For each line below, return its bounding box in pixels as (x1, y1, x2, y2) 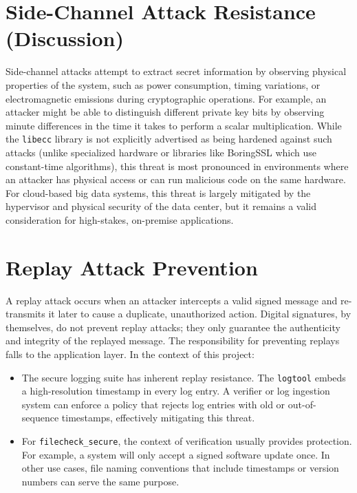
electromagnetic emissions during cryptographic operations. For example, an (6, 91, 327, 105)
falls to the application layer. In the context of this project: (6, 347, 255, 361)
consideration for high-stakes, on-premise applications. (6, 212, 234, 227)
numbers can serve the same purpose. (21, 474, 180, 488)
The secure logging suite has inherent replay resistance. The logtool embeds (21, 370, 346, 384)
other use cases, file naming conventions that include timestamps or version (21, 461, 339, 475)
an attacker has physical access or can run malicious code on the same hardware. (6, 172, 346, 187)
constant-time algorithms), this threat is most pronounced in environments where (6, 158, 349, 173)
